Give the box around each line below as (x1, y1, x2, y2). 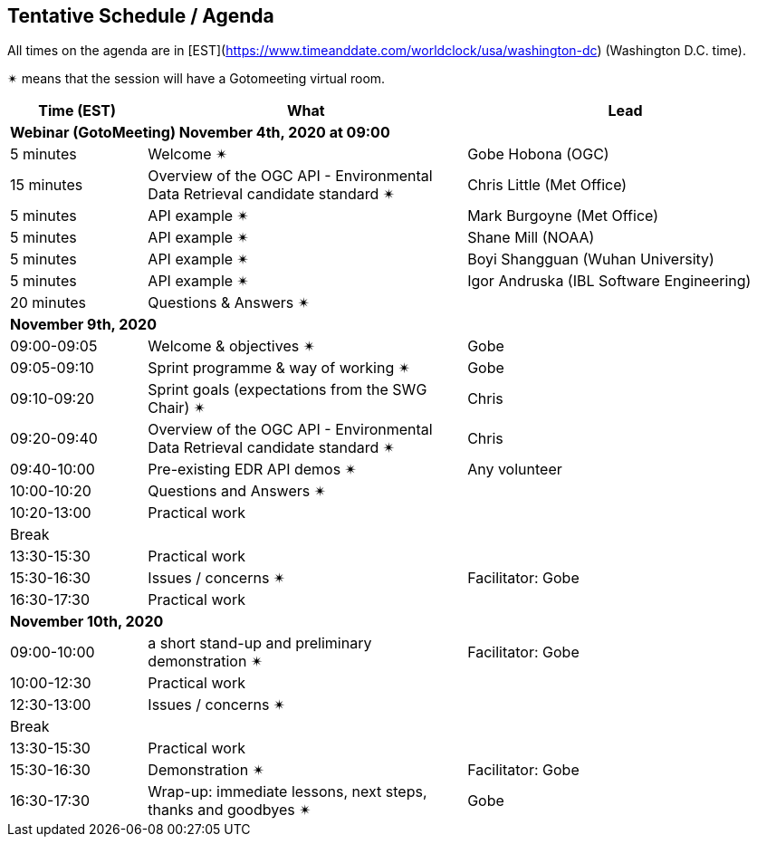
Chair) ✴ (148, 398, 206, 417)
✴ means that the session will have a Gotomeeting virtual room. (7, 71, 386, 87)
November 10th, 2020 (10, 612, 164, 631)
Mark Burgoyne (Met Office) (467, 206, 659, 225)
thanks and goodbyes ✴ (148, 801, 311, 820)
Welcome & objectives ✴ (148, 337, 316, 356)
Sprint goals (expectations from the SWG (148, 380, 427, 399)
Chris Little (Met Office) (467, 176, 628, 195)
